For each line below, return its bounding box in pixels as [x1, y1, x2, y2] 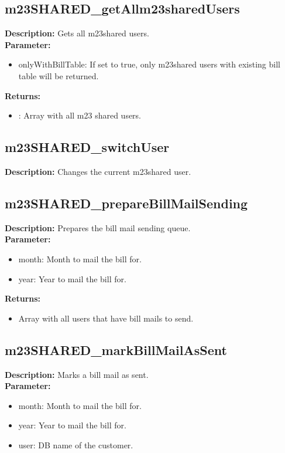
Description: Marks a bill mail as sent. [5, 368, 149, 380]
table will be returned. [18, 69, 99, 82]
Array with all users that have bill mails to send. [18, 312, 194, 324]
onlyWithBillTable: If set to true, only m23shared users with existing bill [18, 58, 280, 70]
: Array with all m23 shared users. [18, 109, 142, 121]
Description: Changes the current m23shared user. [5, 165, 191, 177]
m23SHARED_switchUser [5, 138, 170, 156]
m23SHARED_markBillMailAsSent [5, 340, 227, 359]
